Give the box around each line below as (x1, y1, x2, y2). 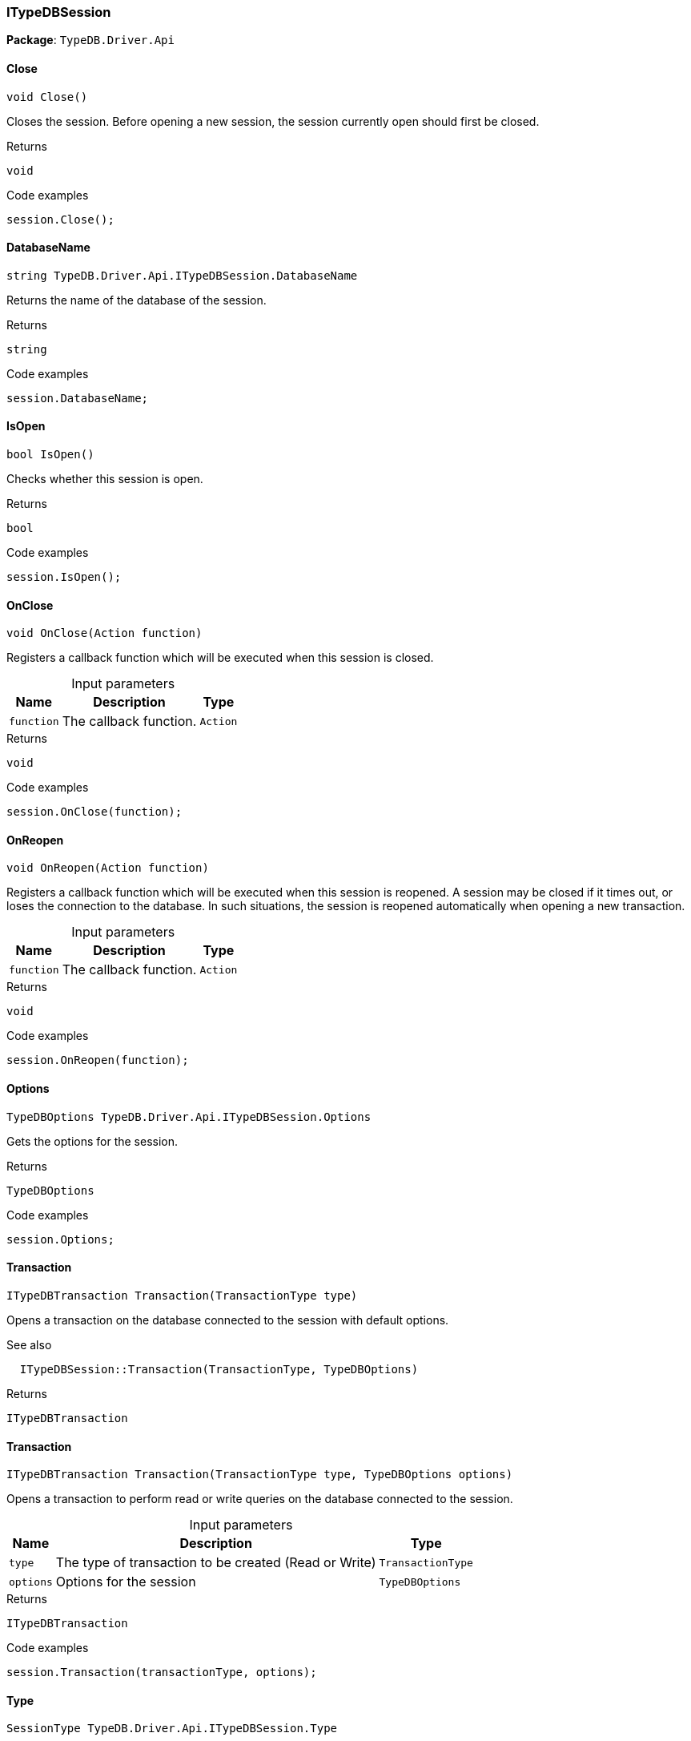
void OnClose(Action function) (6, 627, 203, 640)
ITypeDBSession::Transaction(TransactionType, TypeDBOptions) (19, 1362, 419, 1376)
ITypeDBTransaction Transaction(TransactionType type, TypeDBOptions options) (6, 1468, 513, 1481)
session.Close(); (6, 212, 114, 226)
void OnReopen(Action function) (6, 861, 209, 875)
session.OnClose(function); (6, 805, 183, 819)
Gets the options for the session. (6, 1134, 179, 1148)
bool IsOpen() (6, 448, 94, 461)
